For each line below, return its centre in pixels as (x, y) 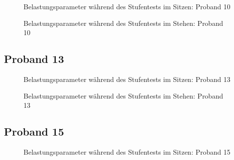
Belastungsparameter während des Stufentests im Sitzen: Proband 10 (127, 6)
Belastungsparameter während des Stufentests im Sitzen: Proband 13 (127, 79)
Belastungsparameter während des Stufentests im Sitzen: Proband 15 (127, 151)
